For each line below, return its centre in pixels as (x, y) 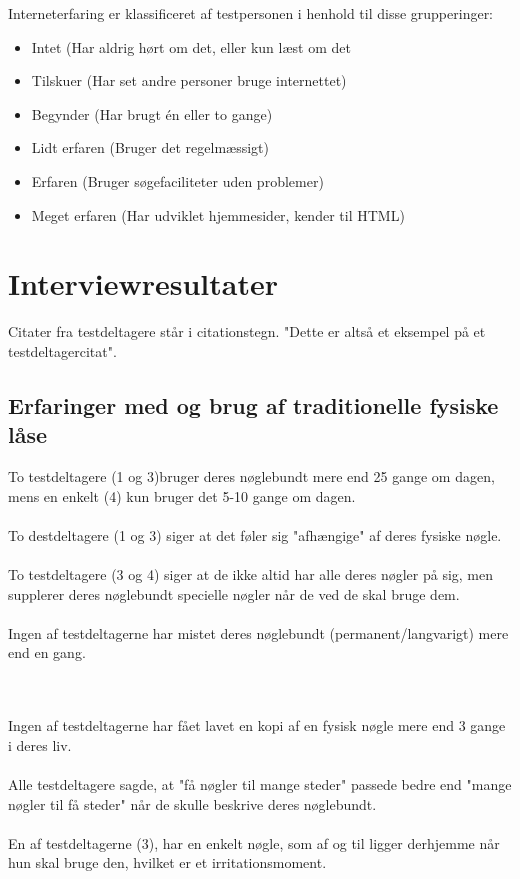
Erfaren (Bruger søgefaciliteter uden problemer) (177, 180)
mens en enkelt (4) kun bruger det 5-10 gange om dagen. (182, 495)
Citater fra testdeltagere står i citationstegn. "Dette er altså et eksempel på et (247, 331)
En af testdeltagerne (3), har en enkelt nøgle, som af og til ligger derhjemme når (254, 842)
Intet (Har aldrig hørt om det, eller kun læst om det (191, 46)
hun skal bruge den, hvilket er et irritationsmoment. (167, 862)
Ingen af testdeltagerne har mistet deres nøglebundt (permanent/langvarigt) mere (258, 632)
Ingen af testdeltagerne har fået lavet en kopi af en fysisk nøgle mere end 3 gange (257, 725)
